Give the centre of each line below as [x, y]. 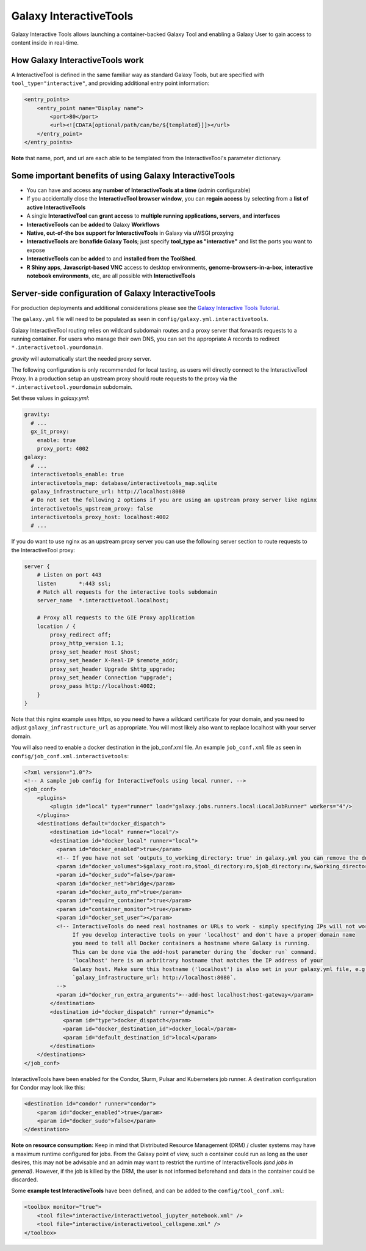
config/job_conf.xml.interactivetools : [70, 756]
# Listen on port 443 [69, 575]
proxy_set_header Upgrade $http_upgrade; [113, 669]
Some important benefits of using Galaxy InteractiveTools [123, 175]
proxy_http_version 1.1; [87, 643]
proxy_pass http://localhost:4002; [103, 686]
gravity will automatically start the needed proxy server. [81, 358]
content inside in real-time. [45, 42]
